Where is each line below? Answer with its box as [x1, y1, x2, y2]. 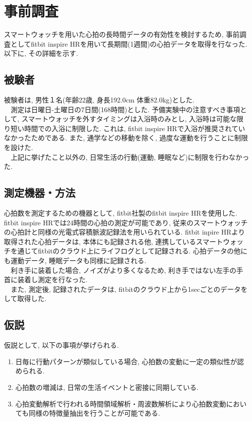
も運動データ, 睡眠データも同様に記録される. [4, 255, 146, 266]
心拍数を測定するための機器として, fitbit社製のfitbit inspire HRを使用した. [4, 208, 237, 218]
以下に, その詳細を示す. [4, 48, 78, 58]
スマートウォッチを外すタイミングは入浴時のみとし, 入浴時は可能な [21, 114, 237, 124]
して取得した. [4, 293, 47, 303]
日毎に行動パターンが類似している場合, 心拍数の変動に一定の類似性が [15, 356, 237, 366]
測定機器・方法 [4, 185, 75, 200]
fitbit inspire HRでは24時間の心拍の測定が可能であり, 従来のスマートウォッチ [4, 217, 248, 227]
